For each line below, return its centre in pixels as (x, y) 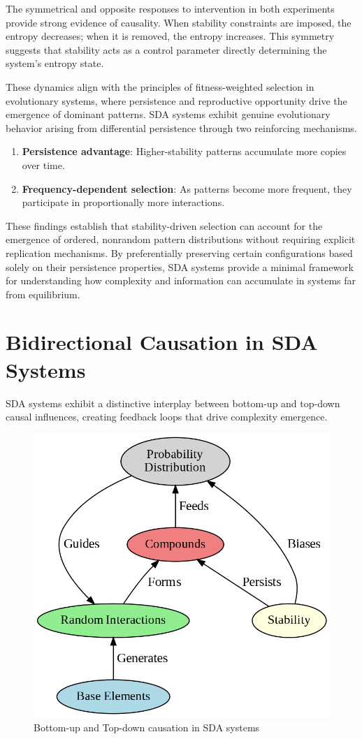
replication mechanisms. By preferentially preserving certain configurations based (179, 253)
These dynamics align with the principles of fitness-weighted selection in (160, 86)
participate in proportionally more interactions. (123, 202)
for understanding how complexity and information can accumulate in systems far (181, 280)
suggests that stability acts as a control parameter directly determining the (166, 49)
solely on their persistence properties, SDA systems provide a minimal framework (180, 266)
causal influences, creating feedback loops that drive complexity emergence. (167, 417)
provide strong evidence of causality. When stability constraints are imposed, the (179, 22)
